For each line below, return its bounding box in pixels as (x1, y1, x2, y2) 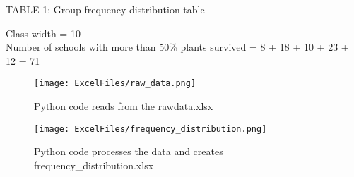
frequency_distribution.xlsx (34, 157, 154, 172)
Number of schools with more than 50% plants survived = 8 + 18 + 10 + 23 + (6, 39, 349, 54)
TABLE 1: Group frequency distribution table (6, 2, 205, 16)
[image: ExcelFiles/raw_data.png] (34, 78, 196, 89)
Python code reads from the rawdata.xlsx (34, 99, 213, 114)
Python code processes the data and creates (34, 144, 223, 159)
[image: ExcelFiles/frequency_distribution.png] (34, 123, 267, 134)
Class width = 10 (6, 25, 81, 40)
